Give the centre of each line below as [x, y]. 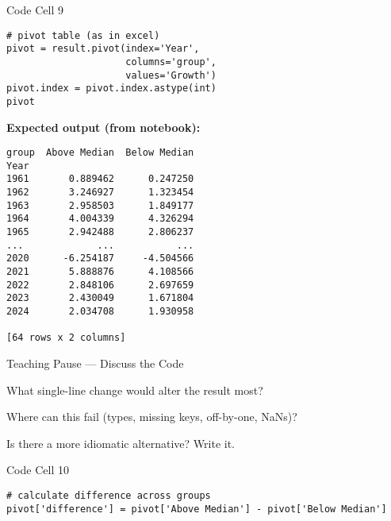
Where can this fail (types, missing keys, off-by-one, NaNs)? [152, 417]
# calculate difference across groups [109, 495]
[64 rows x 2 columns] [66, 338]
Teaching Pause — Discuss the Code [95, 363]
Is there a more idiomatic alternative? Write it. [121, 443]
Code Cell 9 [35, 10]
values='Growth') [171, 75]
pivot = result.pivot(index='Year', [103, 49]
